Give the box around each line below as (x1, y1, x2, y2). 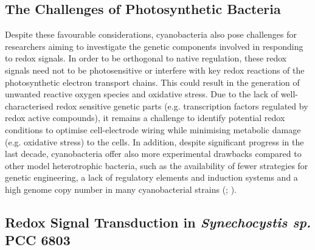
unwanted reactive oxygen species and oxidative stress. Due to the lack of (5, 88, 278, 100)
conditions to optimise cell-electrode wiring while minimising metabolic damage (5, 123, 301, 136)
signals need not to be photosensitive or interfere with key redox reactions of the (5, 63, 305, 76)
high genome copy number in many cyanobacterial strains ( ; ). (5, 182, 237, 195)
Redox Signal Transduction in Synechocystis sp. (5, 212, 311, 231)
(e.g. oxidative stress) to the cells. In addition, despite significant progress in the (5, 135, 304, 148)
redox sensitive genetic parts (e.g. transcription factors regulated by (56, 99, 308, 112)
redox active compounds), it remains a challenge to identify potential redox (5, 111, 285, 124)
